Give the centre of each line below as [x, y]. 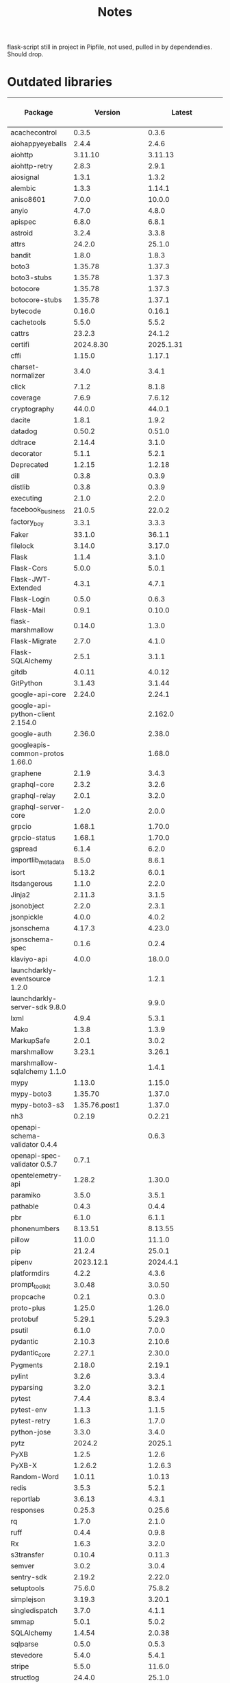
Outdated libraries [60, 82]
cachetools [28, 322]
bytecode [26, 311]
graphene [26, 773]
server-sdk [29, 1007]
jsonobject [27, 906]
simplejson [28, 1599]
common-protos [37, 753]
